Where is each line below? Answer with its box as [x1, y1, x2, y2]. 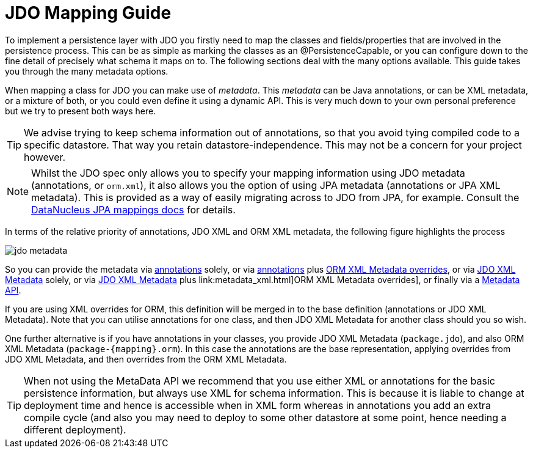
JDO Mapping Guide [5, 2, 172, 23]
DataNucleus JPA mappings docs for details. [31, 203, 236, 216]
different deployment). [24, 423, 126, 436]
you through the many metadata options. [5, 65, 169, 76]
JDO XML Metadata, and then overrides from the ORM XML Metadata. [5, 353, 287, 364]
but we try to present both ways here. [5, 105, 156, 116]
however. [24, 150, 66, 163]
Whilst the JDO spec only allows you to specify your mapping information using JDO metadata [31, 166, 465, 179]
